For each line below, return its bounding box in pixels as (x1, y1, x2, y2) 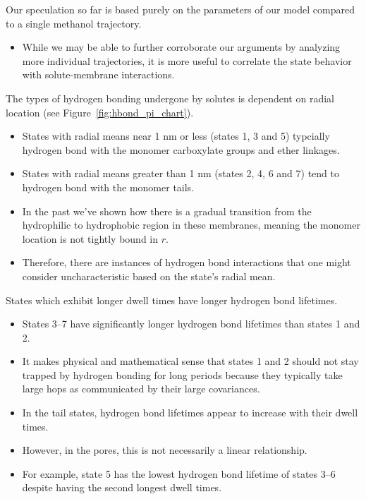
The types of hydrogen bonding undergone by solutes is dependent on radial (6, 90, 334, 105)
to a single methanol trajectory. (6, 16, 142, 30)
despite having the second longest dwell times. (22, 480, 222, 495)
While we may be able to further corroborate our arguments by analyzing (22, 40, 341, 54)
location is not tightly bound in (22, 231, 159, 246)
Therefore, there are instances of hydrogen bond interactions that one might (22, 255, 351, 270)
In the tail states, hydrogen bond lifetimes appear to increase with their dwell (22, 405, 358, 420)
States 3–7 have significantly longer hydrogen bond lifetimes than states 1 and (22, 316, 360, 331)
